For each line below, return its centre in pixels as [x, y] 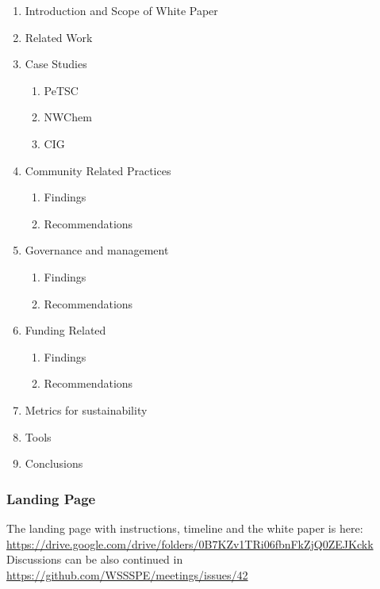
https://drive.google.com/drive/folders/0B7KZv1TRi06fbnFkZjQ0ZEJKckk [190, 543]
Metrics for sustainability [86, 409]
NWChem [68, 117]
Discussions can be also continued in [95, 559]
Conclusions [54, 463]
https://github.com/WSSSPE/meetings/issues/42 [127, 574]
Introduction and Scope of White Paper [121, 10]
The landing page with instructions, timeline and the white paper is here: [185, 528]
